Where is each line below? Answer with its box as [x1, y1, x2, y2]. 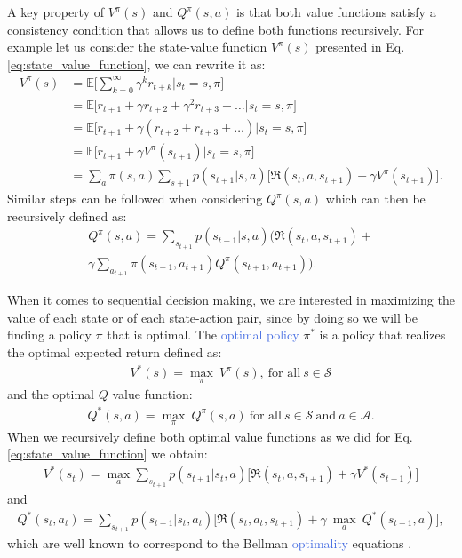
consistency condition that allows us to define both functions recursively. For [7, 20, 425, 38]
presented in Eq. [315, 37, 405, 56]
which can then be [325, 189, 426, 208]
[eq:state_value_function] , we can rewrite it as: [7, 54, 266, 73]
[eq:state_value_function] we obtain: [7, 444, 208, 463]
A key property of [7, 3, 104, 20]
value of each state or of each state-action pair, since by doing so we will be [7, 307, 418, 326]
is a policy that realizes [319, 325, 446, 344]
